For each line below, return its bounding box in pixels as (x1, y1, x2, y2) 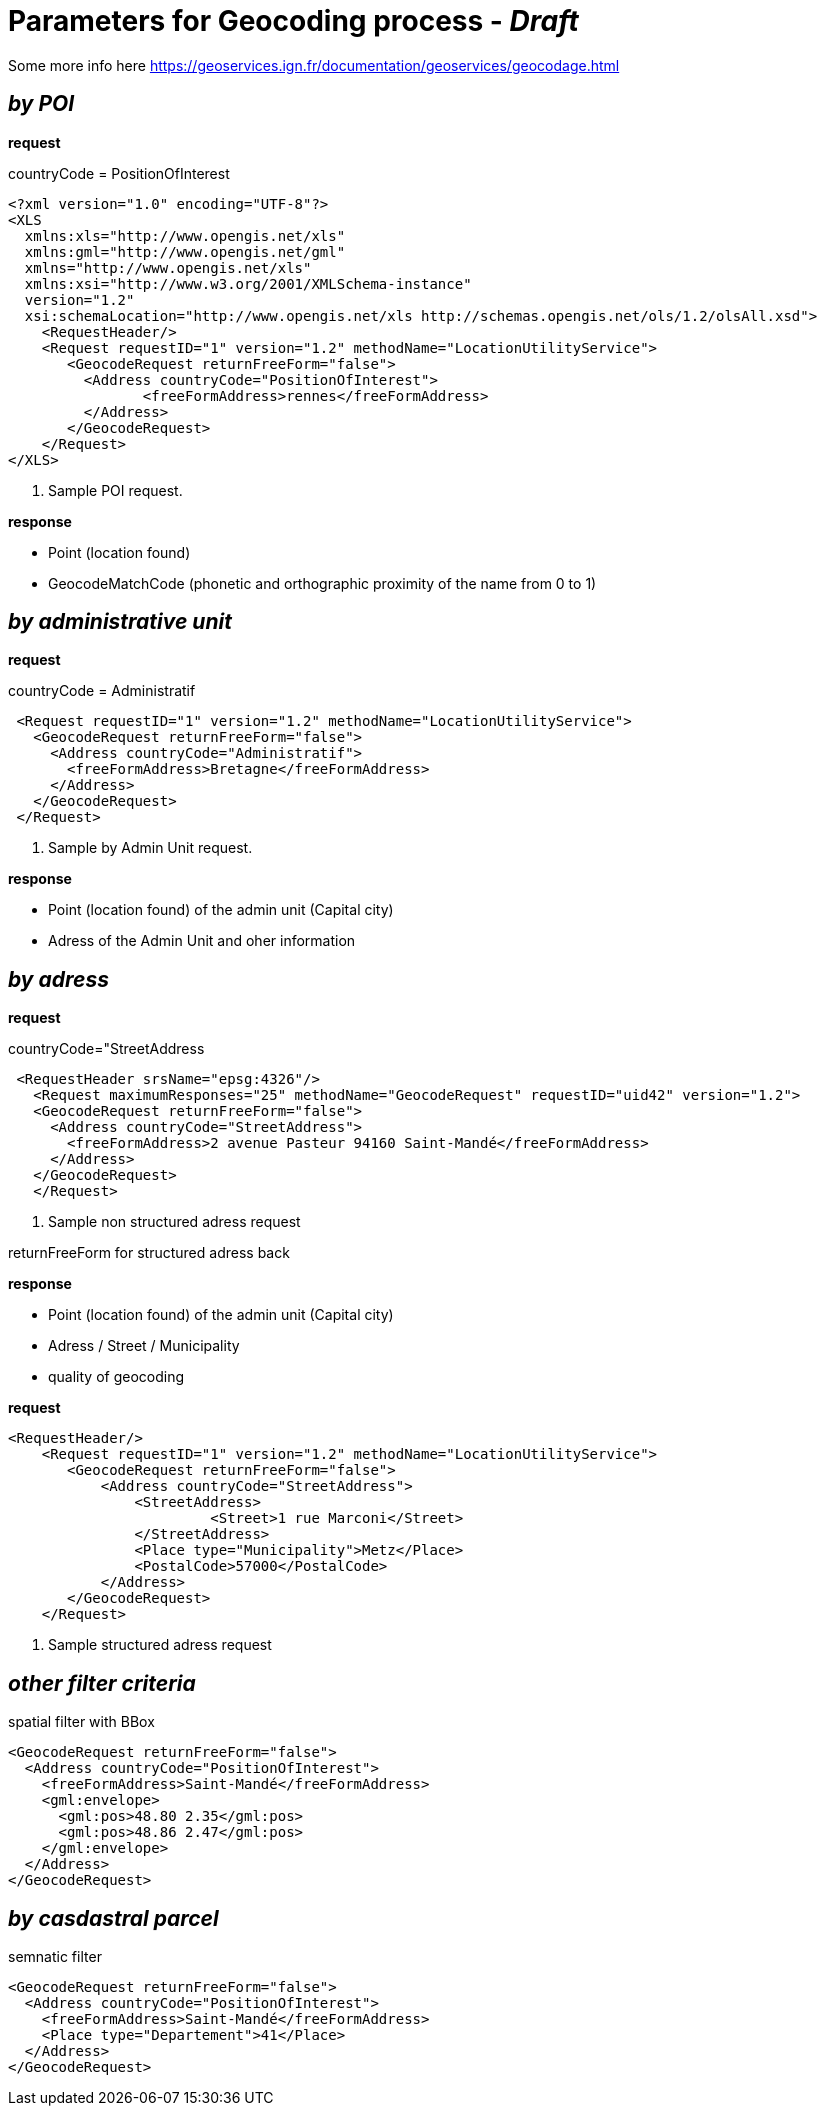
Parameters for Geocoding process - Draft (8, 4, 579, 38)
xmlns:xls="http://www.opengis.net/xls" (24, 227, 346, 244)
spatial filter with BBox (8, 1713, 155, 1731)
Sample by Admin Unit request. (48, 839, 253, 857)
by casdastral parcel (8, 1905, 219, 1931)
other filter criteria (8, 1670, 196, 1696)
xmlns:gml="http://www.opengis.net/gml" (24, 243, 346, 260)
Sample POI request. (48, 481, 183, 499)
